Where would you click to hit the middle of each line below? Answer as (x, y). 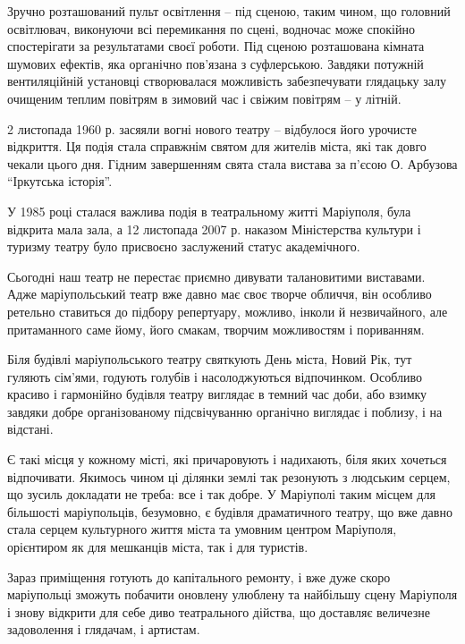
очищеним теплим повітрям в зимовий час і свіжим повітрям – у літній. (204, 98)
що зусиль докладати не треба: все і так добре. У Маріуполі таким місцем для (221, 494)
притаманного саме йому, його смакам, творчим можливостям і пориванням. (216, 329)
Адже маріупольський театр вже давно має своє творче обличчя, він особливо (220, 294)
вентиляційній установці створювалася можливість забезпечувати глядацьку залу (227, 81)
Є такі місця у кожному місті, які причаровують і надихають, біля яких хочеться (227, 459)
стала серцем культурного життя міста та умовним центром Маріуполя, (202, 529)
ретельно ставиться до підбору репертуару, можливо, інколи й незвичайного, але (228, 311)
